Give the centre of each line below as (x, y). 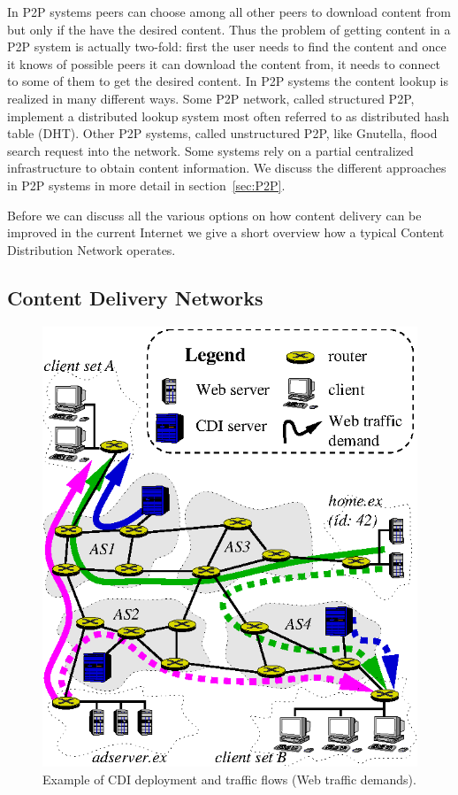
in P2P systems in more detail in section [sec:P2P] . (146, 185)
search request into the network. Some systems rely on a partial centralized (210, 150)
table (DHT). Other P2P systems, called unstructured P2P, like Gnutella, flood (222, 133)
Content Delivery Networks (135, 297)
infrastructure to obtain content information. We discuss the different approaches (227, 168)
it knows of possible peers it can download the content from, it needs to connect (224, 63)
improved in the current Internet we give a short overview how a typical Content (226, 232)
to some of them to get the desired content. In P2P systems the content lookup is (228, 81)
